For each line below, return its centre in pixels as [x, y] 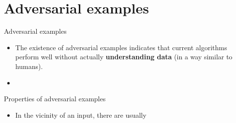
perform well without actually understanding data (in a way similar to [124, 57]
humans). [29, 66]
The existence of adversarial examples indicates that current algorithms [121, 47]
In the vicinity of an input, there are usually [81, 115]
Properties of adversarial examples [55, 99]
